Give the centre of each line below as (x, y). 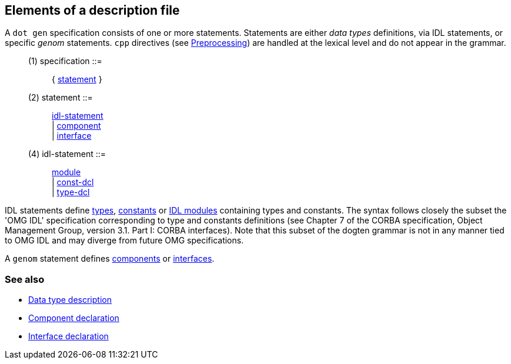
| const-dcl (73, 182)
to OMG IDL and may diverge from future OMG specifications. (124, 241)
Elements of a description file (92, 10)
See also (25, 279)
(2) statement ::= (61, 98)
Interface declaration (69, 336)
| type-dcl (71, 192)
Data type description (70, 300)
